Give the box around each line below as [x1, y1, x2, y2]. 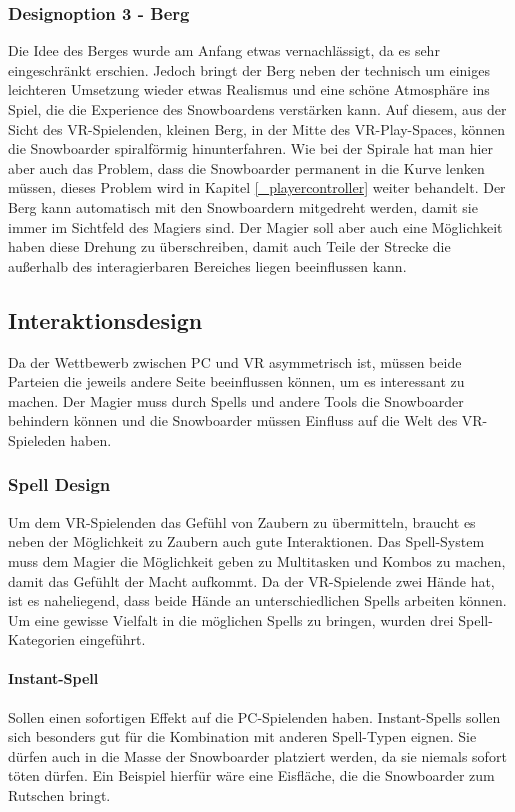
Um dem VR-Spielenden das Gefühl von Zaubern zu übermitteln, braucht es [8, 511, 476, 532]
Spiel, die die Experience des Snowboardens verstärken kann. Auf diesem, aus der [8, 99, 507, 119]
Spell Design [8, 472, 111, 497]
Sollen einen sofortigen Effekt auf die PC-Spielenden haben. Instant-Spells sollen [8, 706, 501, 727]
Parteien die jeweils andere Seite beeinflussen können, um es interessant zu [8, 371, 465, 392]
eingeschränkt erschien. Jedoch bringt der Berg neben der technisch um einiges [8, 59, 490, 80]
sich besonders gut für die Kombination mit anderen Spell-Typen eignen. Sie [8, 726, 477, 747]
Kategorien [8, 629, 75, 650]
